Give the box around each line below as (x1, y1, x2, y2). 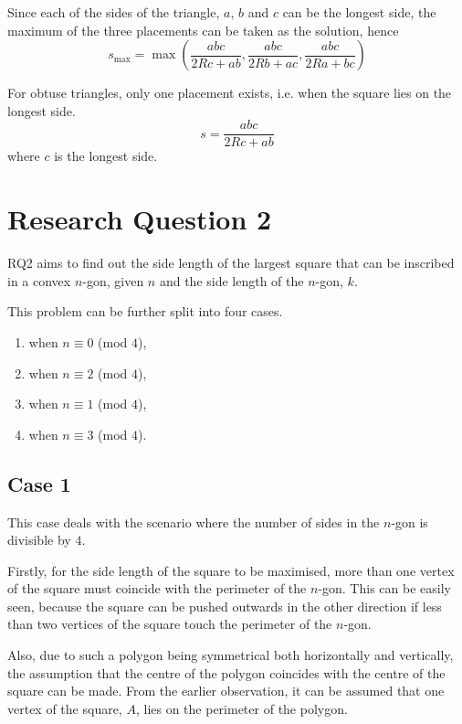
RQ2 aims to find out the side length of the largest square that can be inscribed (7, 253, 455, 272)
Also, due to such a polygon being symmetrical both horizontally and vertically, (7, 645, 454, 665)
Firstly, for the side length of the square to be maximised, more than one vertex (7, 560, 455, 580)
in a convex (7, 271, 71, 290)
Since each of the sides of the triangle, (7, 3, 220, 21)
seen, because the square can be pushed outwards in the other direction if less (7, 596, 442, 615)
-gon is (391, 512, 428, 531)
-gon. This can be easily (318, 579, 451, 598)
